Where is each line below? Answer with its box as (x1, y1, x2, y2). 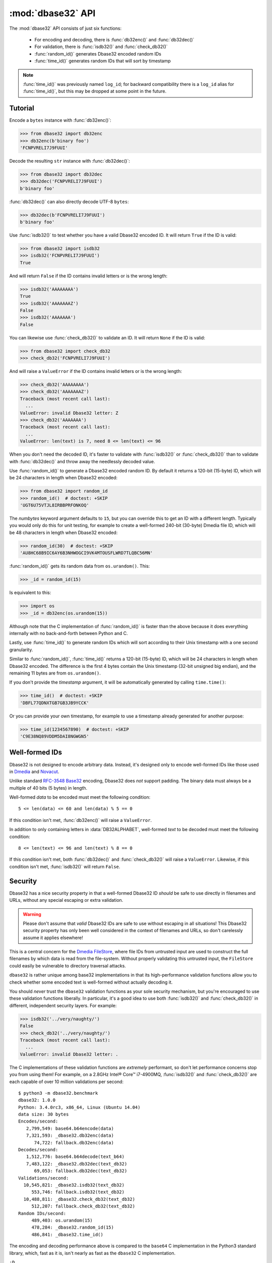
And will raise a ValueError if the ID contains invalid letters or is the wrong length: (9, 368, 182, 374)
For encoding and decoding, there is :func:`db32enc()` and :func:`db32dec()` (34, 36, 194, 42)
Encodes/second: (18, 1119, 58, 1124)
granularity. (9, 647, 33, 653)
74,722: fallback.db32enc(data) (34, 1140, 114, 1145)
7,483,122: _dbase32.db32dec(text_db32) (26, 1161, 127, 1167)
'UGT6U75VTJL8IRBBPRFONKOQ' (20, 503, 89, 508)
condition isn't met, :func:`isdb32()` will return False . (9, 863, 120, 869)
